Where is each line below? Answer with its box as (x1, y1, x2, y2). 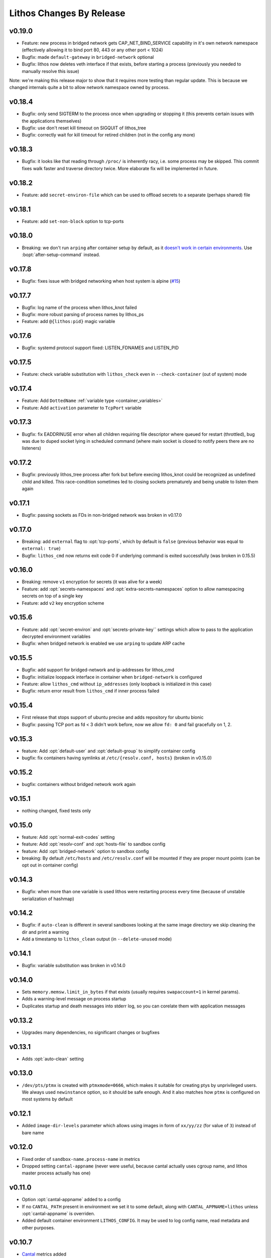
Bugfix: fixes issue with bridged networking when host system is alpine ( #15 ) (22, 278, 181, 284)
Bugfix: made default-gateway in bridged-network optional (22, 54, 154, 60)
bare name (22, 1130, 45, 1136)
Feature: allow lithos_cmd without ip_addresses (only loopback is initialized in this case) (22, 681, 212, 687)
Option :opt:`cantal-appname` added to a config (22, 1197, 121, 1203)
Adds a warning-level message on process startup (22, 996, 126, 1002)
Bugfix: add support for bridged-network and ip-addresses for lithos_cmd (22, 667, 174, 673)
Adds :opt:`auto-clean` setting (22, 1056, 84, 1062)
